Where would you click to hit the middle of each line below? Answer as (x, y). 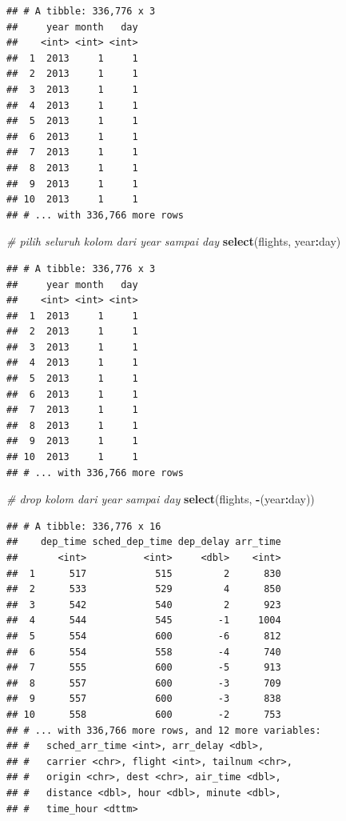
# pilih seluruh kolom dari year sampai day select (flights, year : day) (174, 241)
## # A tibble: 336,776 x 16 (84, 526)
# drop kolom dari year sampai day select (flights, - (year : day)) (161, 499)
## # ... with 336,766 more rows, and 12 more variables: (164, 730)
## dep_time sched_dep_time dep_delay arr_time (144, 542)
